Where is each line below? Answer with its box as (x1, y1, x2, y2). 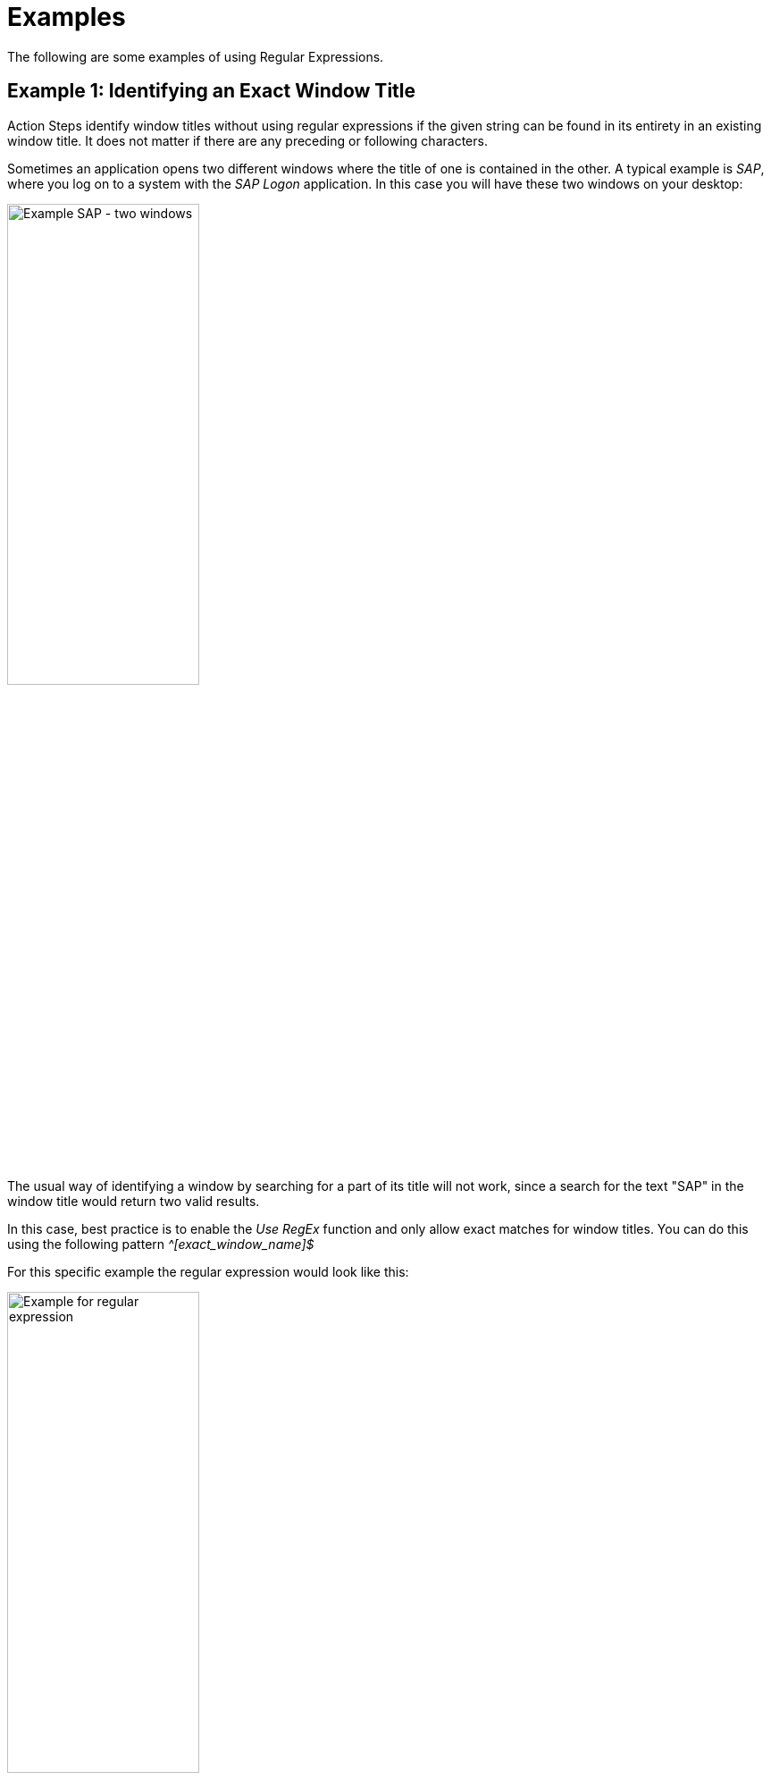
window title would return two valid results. (7, 1193, 260, 1209)
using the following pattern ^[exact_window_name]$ (7, 1236, 314, 1252)
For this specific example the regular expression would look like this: (7, 1263, 409, 1279)
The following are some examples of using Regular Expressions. (7, 48, 384, 64)
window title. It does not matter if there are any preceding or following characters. (7, 132, 488, 148)
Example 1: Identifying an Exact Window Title (7, 80, 416, 103)
